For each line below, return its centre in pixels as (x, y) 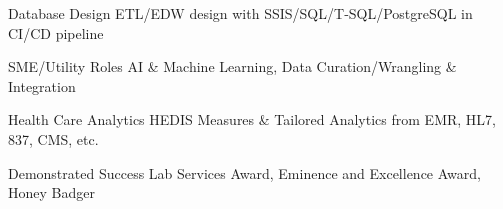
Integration (42, 85)
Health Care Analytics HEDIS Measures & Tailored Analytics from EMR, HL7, (252, 119)
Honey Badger (51, 192)
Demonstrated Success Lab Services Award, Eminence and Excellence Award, (244, 172)
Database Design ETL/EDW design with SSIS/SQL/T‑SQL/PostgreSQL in (240, 13)
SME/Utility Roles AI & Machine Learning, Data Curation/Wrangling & (232, 66)
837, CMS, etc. (53, 138)
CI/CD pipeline (56, 32)
